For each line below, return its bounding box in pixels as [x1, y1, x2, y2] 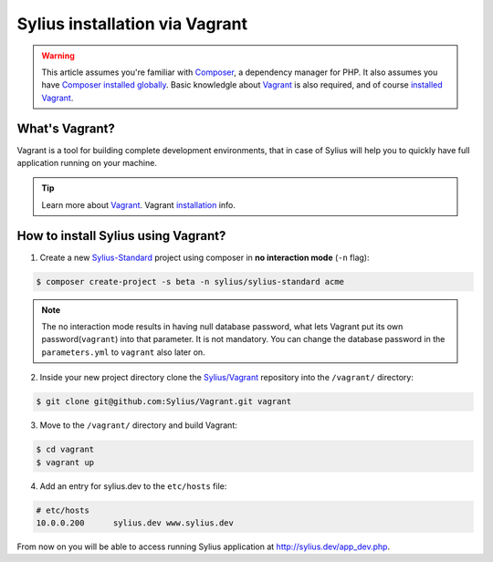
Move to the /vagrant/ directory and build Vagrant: [39, 420, 237, 431]
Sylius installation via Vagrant [16, 14, 248, 34]
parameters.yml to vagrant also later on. [41, 347, 205, 358]
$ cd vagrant [36, 444, 95, 455]
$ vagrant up [36, 457, 95, 467]
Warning [41, 50, 75, 61]
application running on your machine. [16, 158, 157, 169]
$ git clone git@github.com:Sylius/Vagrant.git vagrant [36, 397, 292, 407]
